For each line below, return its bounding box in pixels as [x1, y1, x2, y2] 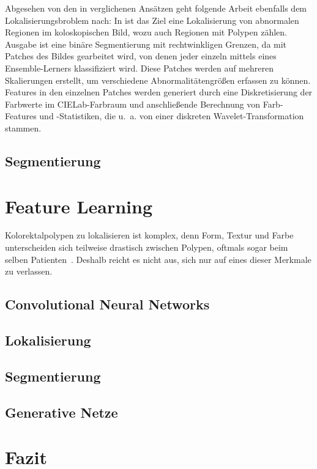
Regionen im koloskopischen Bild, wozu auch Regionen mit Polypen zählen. [5, 26, 287, 39]
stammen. [5, 121, 42, 134]
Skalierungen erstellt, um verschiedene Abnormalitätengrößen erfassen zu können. [5, 73, 311, 86]
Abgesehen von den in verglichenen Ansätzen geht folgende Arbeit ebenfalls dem [5, 2, 307, 14]
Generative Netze [5, 402, 118, 421]
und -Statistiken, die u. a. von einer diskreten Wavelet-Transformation [39, 109, 304, 122]
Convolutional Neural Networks [5, 295, 210, 314]
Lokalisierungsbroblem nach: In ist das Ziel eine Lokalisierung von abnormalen [5, 13, 299, 26]
